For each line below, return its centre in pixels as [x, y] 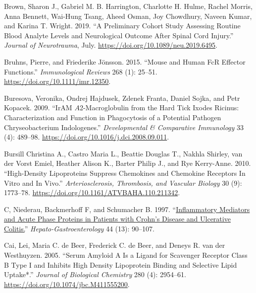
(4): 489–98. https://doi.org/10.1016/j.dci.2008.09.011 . [87, 137]
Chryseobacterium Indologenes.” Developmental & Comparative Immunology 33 [124, 127]
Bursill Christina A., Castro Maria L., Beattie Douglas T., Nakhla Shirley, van [123, 153]
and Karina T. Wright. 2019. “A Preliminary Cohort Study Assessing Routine [122, 26]
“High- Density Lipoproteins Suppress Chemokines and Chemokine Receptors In [125, 173]
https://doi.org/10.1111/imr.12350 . [57, 81]
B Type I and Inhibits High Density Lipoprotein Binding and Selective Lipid [121, 264]
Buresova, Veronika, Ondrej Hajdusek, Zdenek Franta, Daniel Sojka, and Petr [122, 98]
